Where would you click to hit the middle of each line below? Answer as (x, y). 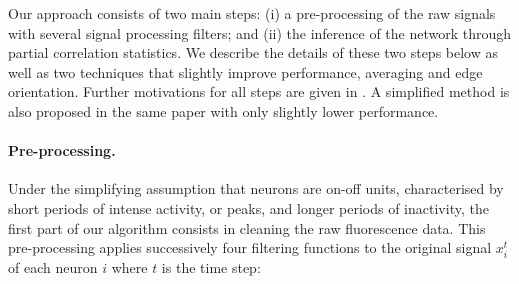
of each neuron (53, 267)
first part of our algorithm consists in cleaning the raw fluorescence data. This (247, 227)
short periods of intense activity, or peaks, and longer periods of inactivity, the (248, 207)
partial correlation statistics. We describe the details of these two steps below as (253, 52)
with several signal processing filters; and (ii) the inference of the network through (260, 32)
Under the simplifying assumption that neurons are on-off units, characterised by (256, 188)
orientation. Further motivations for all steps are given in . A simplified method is (259, 91)
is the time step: (211, 267)
